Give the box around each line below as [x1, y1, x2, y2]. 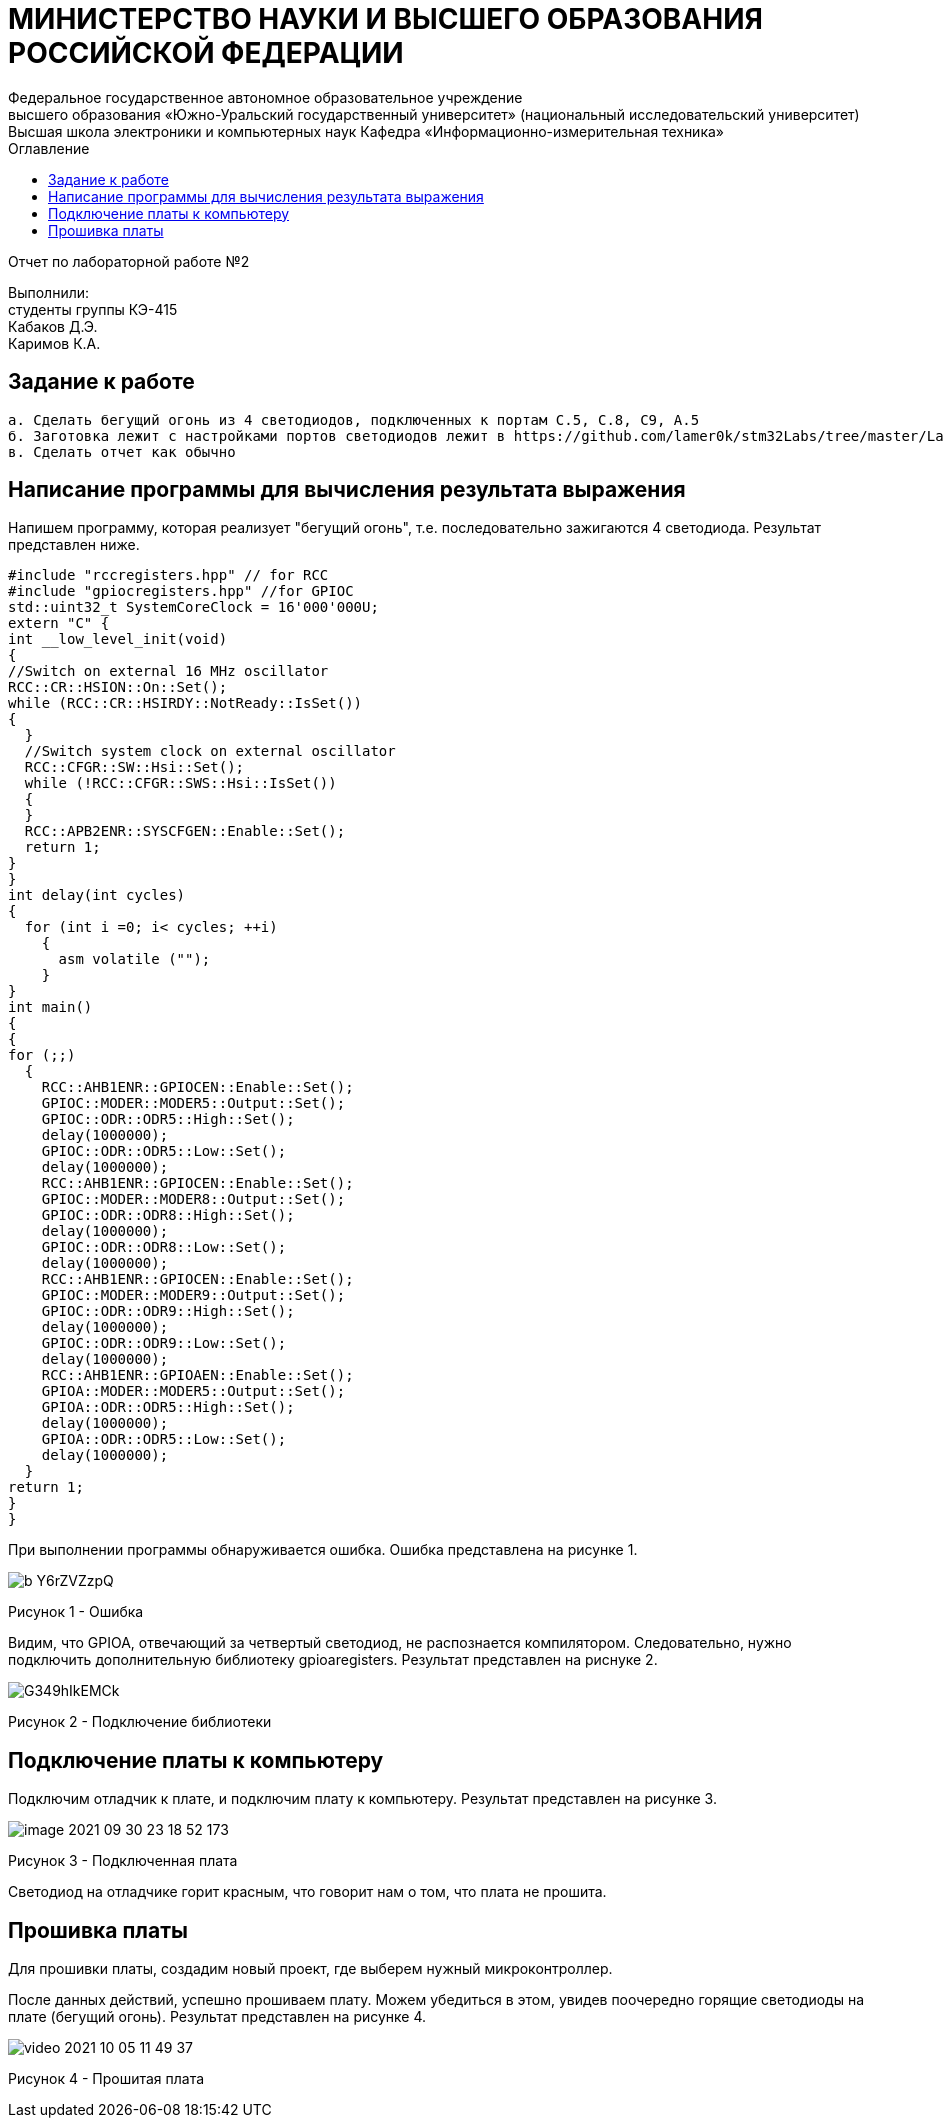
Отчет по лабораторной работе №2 [8, 252, 250, 270]
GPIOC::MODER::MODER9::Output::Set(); [41, 1287, 346, 1304]
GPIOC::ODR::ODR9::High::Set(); [41, 1303, 295, 1320]
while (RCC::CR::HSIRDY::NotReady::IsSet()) [8, 695, 363, 712]
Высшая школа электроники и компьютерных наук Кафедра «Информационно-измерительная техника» [8, 122, 725, 140]
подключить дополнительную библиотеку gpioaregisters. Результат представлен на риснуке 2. [8, 1651, 658, 1669]
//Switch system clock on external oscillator [24, 743, 396, 760]
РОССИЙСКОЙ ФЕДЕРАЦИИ [8, 36, 404, 70]
